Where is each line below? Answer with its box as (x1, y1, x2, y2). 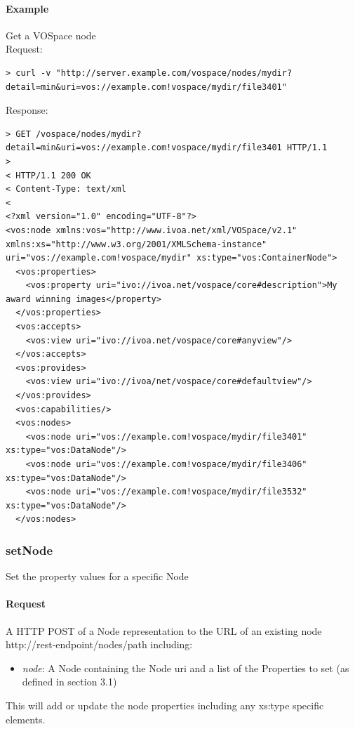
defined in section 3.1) (22, 674, 117, 689)
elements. (6, 711, 46, 726)
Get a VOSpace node (6, 27, 96, 42)
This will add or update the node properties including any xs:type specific (6, 697, 324, 712)
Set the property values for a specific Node (6, 569, 189, 584)
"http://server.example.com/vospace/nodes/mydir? (55, 67, 293, 78)
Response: (6, 103, 48, 117)
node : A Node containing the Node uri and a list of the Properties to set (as (22, 660, 349, 675)
